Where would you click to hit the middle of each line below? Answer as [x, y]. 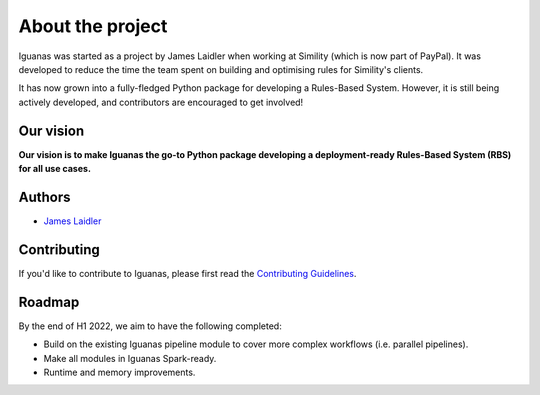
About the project [93, 26]
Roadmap [49, 301]
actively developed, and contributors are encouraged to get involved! [161, 102]
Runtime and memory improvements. [119, 372]
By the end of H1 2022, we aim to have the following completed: [150, 326]
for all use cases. [55, 169]
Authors [44, 196]
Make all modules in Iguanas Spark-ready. [130, 358]
